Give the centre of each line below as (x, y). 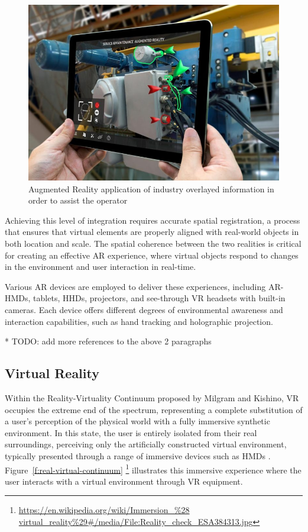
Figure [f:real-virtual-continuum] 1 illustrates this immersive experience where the (153, 469)
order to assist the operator (78, 200)
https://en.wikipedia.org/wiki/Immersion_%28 (104, 510)
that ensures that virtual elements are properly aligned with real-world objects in (152, 232)
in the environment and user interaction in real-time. (100, 267)
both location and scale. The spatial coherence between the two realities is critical (153, 243)
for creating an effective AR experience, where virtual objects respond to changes (152, 255)
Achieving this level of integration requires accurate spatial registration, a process (153, 220)
